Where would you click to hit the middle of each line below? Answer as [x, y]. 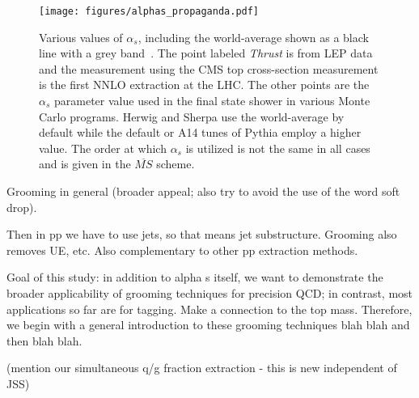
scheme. [176, 164]
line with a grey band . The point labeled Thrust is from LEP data [206, 53]
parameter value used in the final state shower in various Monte [212, 101]
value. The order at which [103, 148]
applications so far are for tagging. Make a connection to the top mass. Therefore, [209, 309]
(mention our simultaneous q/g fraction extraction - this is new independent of [202, 368]
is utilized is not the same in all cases [278, 148]
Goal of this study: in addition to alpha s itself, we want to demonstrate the [195, 277]
